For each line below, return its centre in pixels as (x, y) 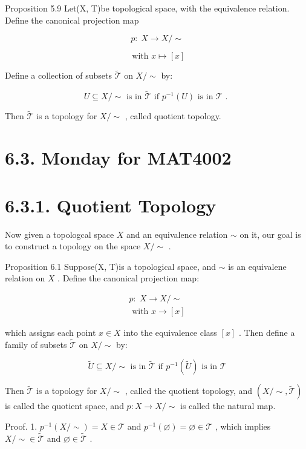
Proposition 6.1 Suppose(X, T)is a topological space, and (111, 266)
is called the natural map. (228, 406)
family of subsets (36, 344)
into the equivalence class (170, 332)
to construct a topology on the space (73, 246)
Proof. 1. (21, 426)
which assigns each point (50, 332)
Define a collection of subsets (58, 75)
